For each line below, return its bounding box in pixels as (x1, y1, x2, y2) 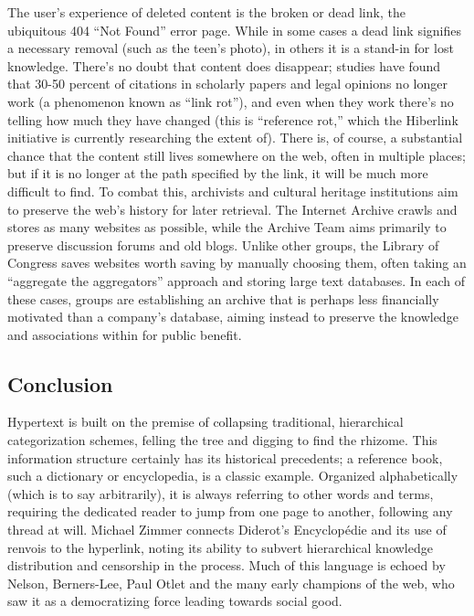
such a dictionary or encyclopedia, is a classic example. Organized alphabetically (7, 466, 458, 485)
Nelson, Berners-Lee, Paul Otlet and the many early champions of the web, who (7, 573, 455, 592)
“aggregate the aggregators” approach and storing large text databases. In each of (7, 271, 466, 290)
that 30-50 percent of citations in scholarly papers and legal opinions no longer (7, 74, 448, 93)
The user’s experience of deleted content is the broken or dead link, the (7, 3, 406, 21)
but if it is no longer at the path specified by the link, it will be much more (7, 164, 428, 183)
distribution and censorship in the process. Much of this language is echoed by (7, 556, 446, 575)
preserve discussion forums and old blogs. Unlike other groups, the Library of (7, 235, 439, 254)
